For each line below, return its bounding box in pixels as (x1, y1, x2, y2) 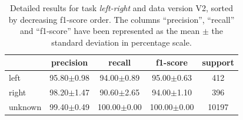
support (202, 56, 234, 68)
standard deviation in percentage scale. (51, 36, 192, 48)
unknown (9, 100, 42, 112)
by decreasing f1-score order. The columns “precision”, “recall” (8, 13, 235, 25)
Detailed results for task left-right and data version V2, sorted (9, 2, 234, 13)
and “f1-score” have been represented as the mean (20, 25, 200, 37)
